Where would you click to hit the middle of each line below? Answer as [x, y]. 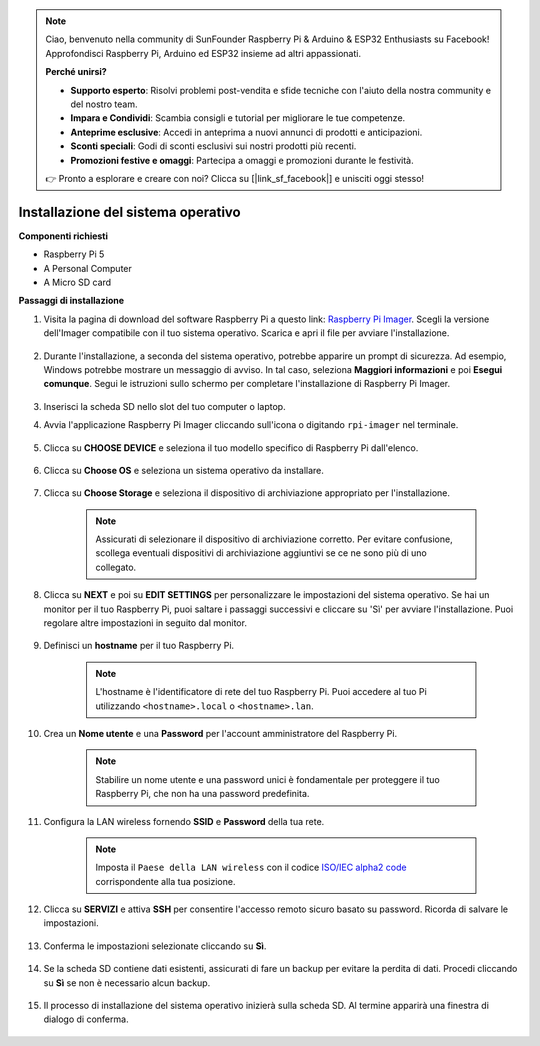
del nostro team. [104, 104]
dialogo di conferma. [86, 1019]
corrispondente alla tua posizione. [165, 881]
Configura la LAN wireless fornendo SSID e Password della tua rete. [184, 821]
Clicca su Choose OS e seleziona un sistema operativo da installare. [184, 470]
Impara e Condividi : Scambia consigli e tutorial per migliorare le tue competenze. [238, 118]
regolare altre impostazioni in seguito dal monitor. [145, 623]
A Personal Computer [87, 268]
